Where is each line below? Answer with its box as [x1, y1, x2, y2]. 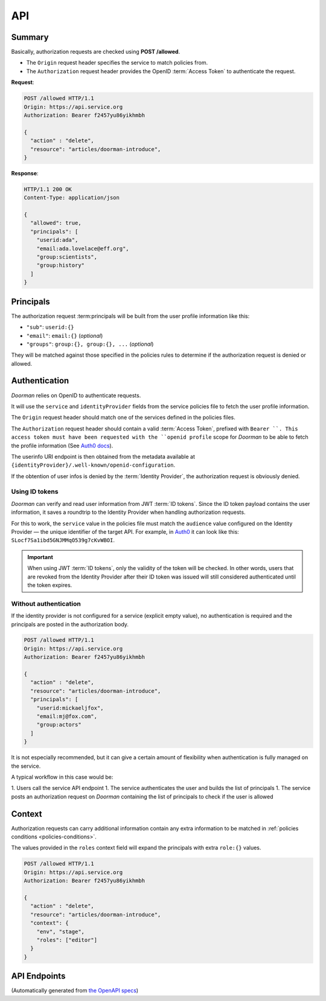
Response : [11, 169, 39, 177]
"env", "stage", [36, 928, 85, 935]
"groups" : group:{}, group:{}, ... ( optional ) [26, 340, 154, 348]
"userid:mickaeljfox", [36, 704, 104, 711]
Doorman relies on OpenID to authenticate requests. [11, 392, 141, 399]
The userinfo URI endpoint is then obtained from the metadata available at [11, 453, 196, 460]
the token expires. [27, 581, 72, 589]
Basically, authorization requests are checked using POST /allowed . [11, 48, 181, 56]
